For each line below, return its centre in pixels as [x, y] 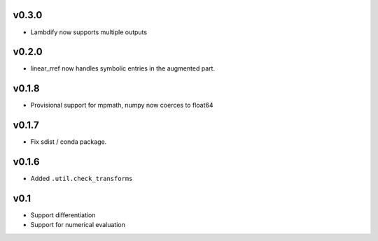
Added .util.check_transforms [82, 179]
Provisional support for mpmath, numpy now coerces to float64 [122, 105]
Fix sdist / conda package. [69, 142]
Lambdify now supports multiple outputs [89, 32]
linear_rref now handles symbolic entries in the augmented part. [123, 68]
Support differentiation [63, 215]
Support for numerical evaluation [78, 225]
